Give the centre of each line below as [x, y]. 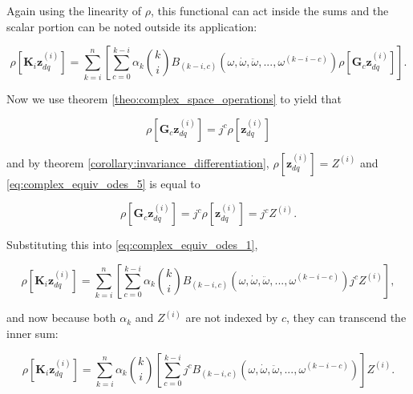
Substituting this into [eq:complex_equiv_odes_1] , [132, 245]
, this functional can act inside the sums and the [270, 10]
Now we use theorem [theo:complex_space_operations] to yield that [174, 99]
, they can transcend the [346, 318]
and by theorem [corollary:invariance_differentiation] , [138, 162]
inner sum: [32, 333]
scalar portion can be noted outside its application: [132, 26]
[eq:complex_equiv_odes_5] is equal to [103, 183]
